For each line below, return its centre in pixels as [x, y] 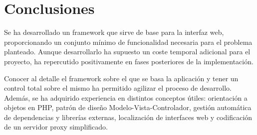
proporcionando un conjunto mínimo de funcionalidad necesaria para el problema [128, 42]
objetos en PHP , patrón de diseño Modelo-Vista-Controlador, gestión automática [128, 107]
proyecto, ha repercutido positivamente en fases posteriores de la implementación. [129, 61]
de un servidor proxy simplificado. [56, 127]
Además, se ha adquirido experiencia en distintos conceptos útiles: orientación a [126, 97]
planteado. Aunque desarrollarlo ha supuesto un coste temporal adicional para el [127, 52]
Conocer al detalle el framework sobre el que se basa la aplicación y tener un [121, 78]
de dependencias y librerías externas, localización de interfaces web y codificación [128, 117]
